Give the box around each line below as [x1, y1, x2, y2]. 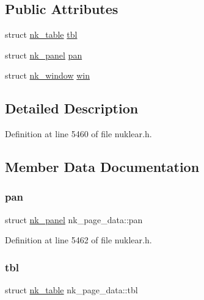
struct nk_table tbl [5, 28, 78, 41]
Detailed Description [5, 99, 139, 118]
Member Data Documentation [5, 157, 200, 176]
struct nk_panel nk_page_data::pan [5, 213, 143, 226]
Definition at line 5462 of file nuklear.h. [5, 234, 152, 246]
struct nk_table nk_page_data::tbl [5, 284, 138, 296]
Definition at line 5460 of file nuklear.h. [5, 127, 152, 140]
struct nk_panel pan [5, 48, 82, 61]
